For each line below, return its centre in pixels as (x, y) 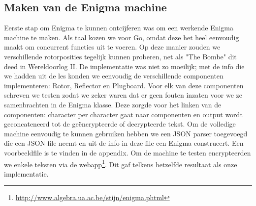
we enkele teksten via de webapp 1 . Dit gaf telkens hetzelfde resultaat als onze (121, 163)
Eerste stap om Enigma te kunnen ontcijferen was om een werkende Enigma (119, 28)
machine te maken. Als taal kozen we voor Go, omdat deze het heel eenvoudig (122, 37)
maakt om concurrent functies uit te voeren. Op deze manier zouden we (112, 47)
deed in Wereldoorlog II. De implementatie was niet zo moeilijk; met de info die (124, 66)
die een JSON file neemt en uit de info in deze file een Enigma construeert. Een (124, 143)
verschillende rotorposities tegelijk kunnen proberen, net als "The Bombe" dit (120, 56)
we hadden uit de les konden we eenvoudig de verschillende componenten (114, 76)
